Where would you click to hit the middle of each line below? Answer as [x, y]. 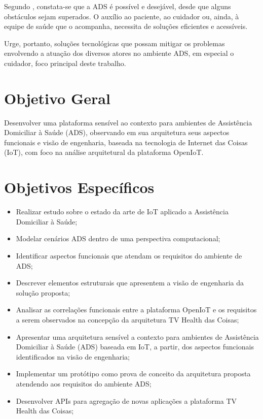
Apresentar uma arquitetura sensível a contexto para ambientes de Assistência [137, 336]
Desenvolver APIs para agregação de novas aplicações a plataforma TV [126, 400]
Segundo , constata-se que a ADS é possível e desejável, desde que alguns [118, 6]
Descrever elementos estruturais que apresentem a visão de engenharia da [130, 283]
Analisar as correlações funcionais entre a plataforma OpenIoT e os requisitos [136, 310]
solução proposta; [43, 292]
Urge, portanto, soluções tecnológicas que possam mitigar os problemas [115, 43]
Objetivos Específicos [79, 187]
